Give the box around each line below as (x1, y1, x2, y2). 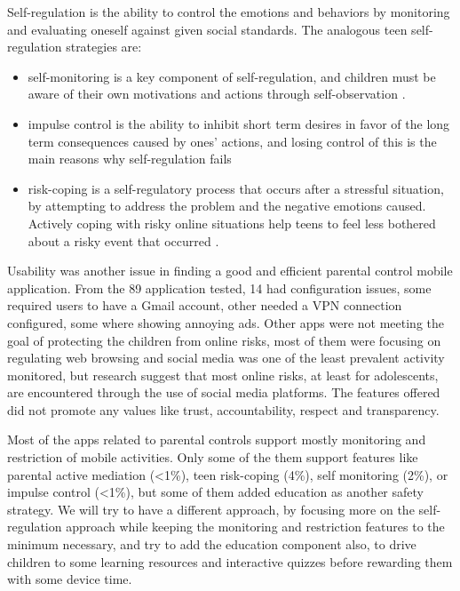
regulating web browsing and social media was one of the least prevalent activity (7, 348, 445, 367)
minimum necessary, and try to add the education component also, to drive (7, 535, 416, 554)
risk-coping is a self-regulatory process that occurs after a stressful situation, (28, 179, 444, 197)
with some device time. (7, 570, 132, 588)
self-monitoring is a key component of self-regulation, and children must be (28, 67, 436, 85)
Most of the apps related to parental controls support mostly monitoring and (7, 430, 426, 449)
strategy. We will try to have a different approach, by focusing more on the (7, 499, 415, 518)
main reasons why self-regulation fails (28, 149, 232, 168)
